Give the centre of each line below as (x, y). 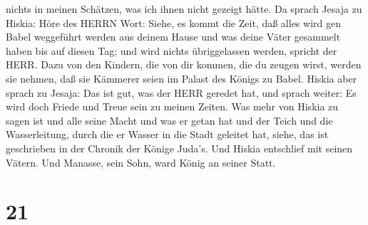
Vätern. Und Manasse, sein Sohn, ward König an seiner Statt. (141, 162)
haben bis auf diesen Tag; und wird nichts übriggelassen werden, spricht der (172, 50)
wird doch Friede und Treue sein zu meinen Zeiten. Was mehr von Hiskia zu (172, 106)
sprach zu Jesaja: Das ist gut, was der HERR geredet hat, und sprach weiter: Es (181, 92)
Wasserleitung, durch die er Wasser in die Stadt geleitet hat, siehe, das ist (167, 134)
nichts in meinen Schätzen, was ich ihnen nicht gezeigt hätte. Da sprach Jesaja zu (184, 9)
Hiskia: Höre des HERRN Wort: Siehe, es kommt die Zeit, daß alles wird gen (173, 22)
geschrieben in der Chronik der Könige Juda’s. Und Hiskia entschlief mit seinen (179, 148)
